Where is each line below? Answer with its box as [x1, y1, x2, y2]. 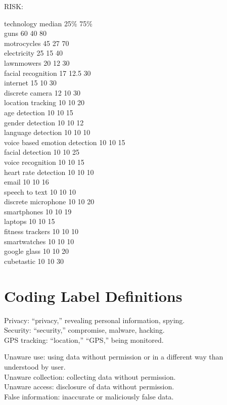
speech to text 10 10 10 [4, 186, 76, 197]
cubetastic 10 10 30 [4, 255, 64, 266]
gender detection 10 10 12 [4, 117, 84, 127]
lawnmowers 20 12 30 [4, 57, 70, 68]
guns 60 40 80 [4, 28, 47, 38]
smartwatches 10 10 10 [4, 236, 74, 246]
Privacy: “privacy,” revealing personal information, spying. [4, 314, 185, 325]
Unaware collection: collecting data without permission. [4, 371, 176, 382]
